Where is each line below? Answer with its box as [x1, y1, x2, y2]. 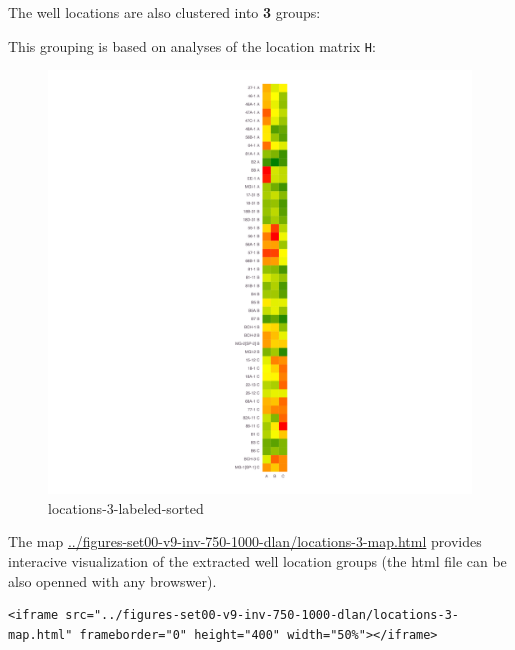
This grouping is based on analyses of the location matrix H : [8, 35, 376, 56]
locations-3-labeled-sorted [48, 497, 204, 518]
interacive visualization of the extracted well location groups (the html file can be [8, 551, 507, 572]
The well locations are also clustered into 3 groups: [8, 2, 321, 22]
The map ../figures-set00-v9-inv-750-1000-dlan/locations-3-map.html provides [8, 531, 482, 552]
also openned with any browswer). [8, 570, 217, 591]
